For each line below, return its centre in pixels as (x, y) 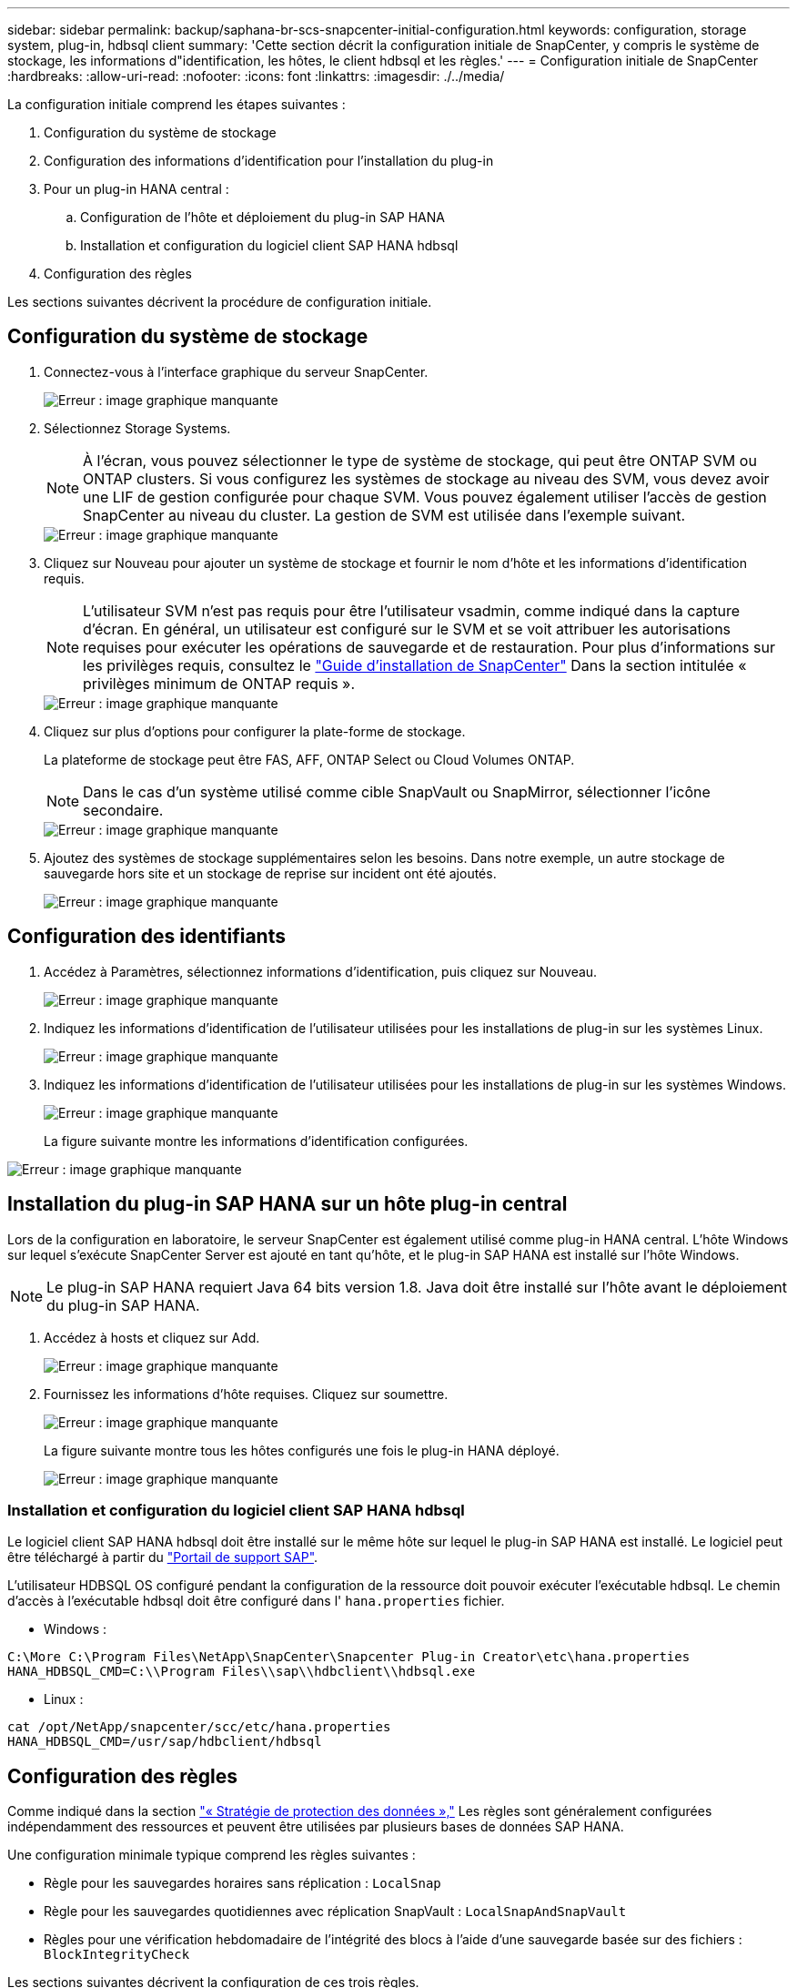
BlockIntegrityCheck (117, 1955)
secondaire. (123, 810)
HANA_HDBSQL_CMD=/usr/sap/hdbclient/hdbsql (165, 1742)
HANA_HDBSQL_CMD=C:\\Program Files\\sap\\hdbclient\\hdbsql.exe (242, 1672)
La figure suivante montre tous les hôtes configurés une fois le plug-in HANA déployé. (302, 1450)
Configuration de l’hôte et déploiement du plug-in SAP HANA (262, 217)
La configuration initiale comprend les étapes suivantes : (177, 104)
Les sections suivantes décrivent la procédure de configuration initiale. (220, 302)
